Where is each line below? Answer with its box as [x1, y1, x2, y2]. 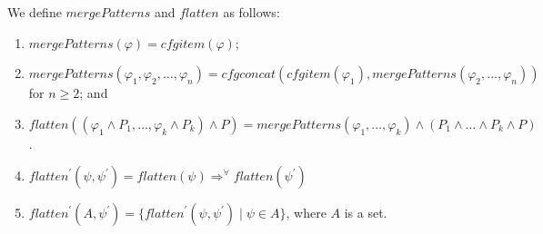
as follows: [223, 3, 280, 21]
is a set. [344, 203, 387, 222]
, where [286, 203, 327, 222]
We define [7, 3, 62, 21]
